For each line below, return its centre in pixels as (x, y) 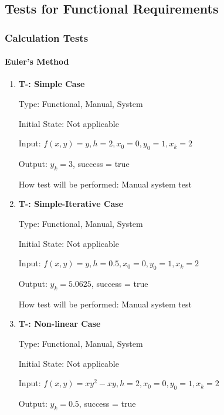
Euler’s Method (37, 61)
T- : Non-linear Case (60, 324)
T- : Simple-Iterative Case (71, 204)
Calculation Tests (47, 37)
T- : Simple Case (52, 84)
